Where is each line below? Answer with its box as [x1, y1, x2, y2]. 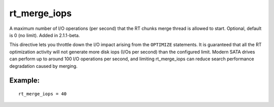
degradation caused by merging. [9, 63, 78, 69]
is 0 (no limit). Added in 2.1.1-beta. [9, 32, 80, 38]
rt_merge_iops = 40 [18, 91, 67, 96]
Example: [9, 76, 40, 85]
